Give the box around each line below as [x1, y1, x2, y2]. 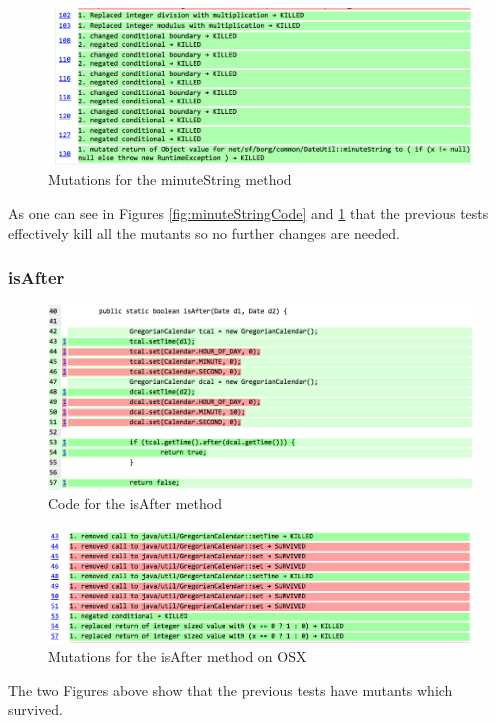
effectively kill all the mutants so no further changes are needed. [8, 222, 400, 243]
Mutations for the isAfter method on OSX [48, 646, 307, 667]
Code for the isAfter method [48, 493, 222, 514]
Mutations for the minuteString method [48, 169, 292, 190]
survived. [8, 699, 63, 720]
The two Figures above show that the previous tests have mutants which [8, 679, 453, 700]
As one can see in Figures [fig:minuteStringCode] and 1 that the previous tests [8, 202, 489, 223]
